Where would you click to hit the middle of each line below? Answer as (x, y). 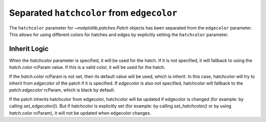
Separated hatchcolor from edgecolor (93, 13)
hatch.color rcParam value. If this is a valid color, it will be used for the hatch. (87, 67)
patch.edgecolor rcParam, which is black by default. (62, 90)
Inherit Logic (29, 48)
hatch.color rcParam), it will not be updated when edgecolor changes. (80, 113)
